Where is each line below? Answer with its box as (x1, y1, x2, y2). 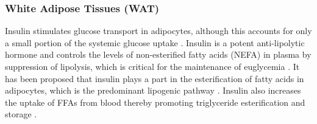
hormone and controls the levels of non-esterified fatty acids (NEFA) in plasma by (5, 48, 312, 61)
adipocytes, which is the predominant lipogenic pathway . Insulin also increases (5, 84, 301, 97)
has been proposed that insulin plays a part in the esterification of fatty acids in (5, 72, 304, 84)
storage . (5, 108, 37, 120)
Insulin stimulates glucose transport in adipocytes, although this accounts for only (5, 24, 312, 37)
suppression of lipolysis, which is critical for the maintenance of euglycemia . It (5, 60, 300, 72)
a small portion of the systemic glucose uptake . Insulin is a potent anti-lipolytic (5, 36, 305, 49)
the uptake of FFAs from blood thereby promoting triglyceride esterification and (5, 95, 305, 108)
